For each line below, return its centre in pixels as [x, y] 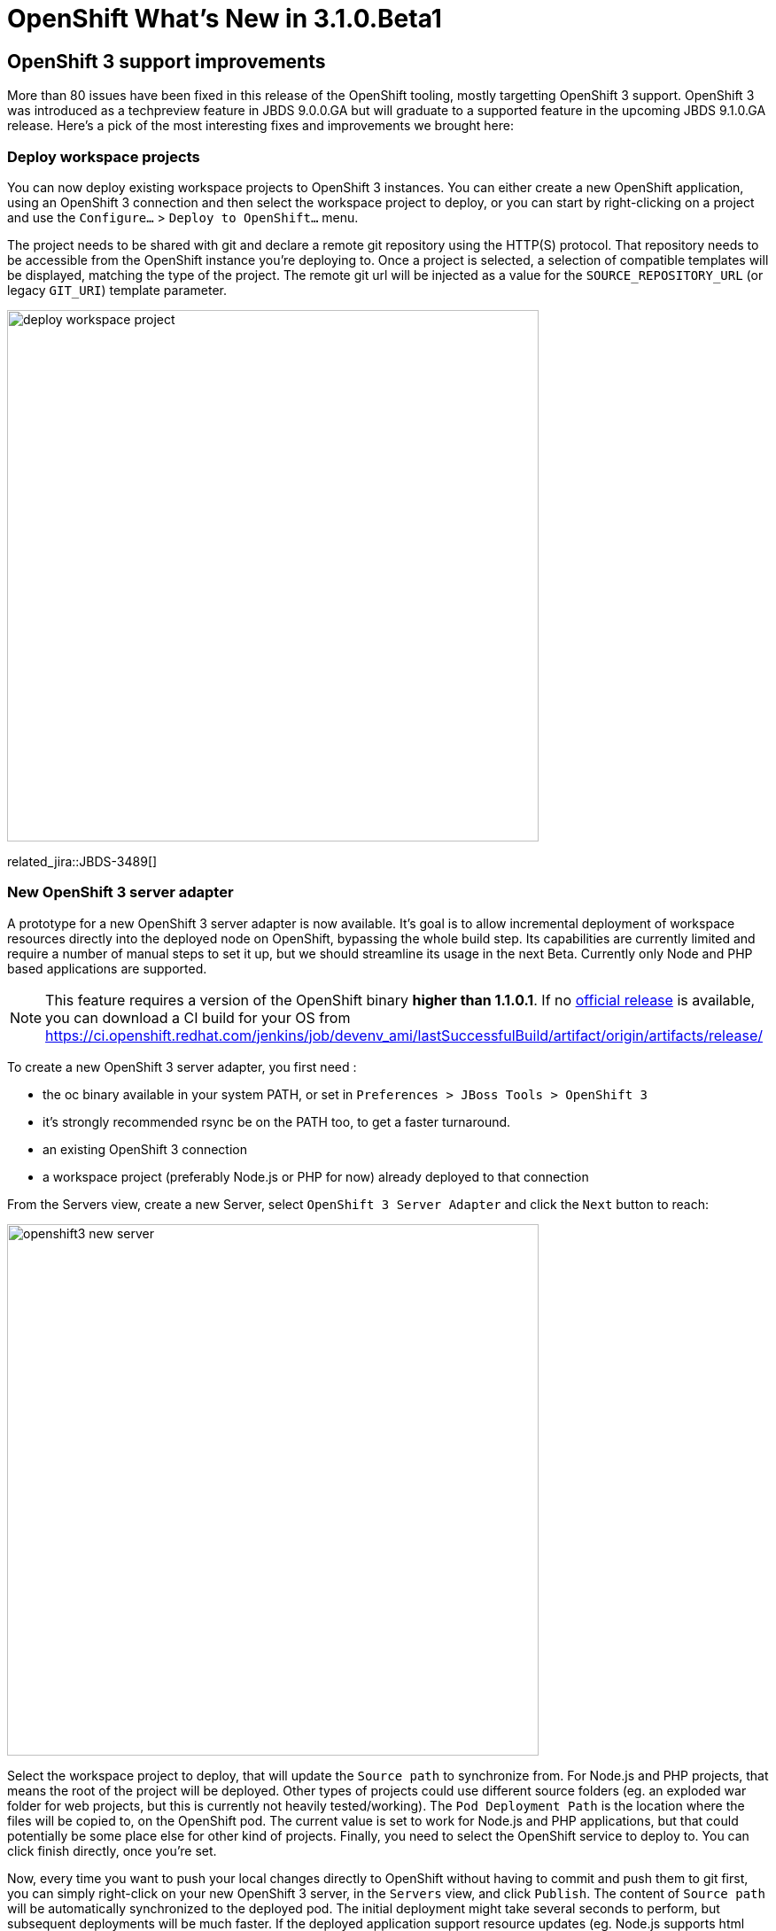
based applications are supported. [107, 968]
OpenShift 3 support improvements [167, 61]
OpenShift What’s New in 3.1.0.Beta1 [225, 19]
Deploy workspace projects [104, 156]
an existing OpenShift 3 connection [145, 1149]
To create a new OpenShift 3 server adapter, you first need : [182, 1066]
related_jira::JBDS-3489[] [82, 861]
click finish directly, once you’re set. [112, 1850]
